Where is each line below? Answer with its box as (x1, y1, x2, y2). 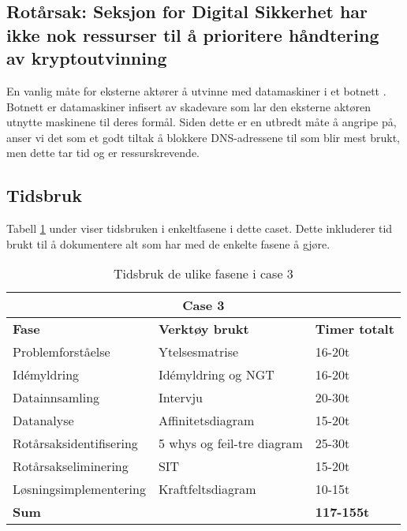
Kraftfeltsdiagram (158, 480, 256, 499)
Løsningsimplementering (13, 480, 146, 499)
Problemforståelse (13, 342, 110, 361)
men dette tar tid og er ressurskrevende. (6, 144, 200, 161)
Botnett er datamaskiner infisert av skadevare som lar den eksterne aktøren (6, 98, 372, 114)
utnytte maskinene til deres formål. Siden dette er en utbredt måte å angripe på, (6, 114, 397, 130)
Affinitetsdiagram (158, 411, 255, 430)
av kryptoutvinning (6, 46, 167, 70)
